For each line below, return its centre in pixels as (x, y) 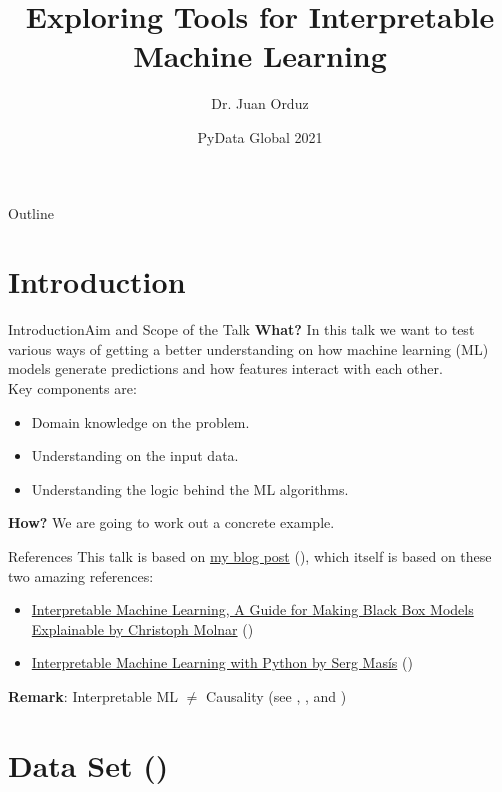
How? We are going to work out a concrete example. (171, 522)
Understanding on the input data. (135, 455)
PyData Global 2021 (260, 136)
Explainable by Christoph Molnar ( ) (142, 628)
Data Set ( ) (88, 764)
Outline (31, 212)
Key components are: (72, 388)
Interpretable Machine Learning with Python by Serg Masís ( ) (222, 662)
